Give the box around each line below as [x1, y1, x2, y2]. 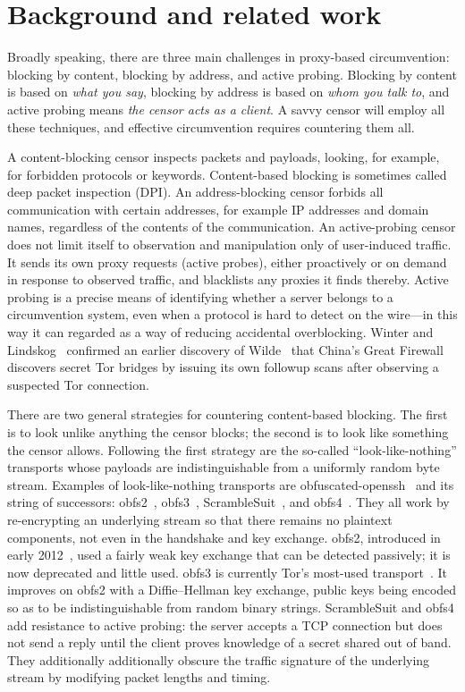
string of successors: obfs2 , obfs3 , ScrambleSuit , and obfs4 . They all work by [7, 493, 450, 511]
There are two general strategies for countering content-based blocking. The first [7, 405, 448, 424]
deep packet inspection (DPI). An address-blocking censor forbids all [7, 182, 384, 201]
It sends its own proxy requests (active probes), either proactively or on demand [7, 252, 447, 271]
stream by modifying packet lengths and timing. [7, 668, 271, 687]
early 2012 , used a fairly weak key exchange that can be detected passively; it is [7, 545, 451, 564]
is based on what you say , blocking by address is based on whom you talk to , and [7, 82, 450, 101]
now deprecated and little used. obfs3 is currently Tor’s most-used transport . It [7, 562, 447, 581]
